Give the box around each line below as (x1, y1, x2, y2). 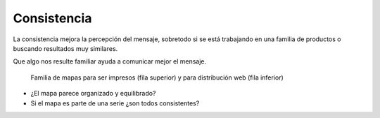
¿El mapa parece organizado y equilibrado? (30, 89, 156, 98)
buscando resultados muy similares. (13, 44, 118, 52)
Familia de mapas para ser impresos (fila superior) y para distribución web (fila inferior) (30, 73, 284, 82)
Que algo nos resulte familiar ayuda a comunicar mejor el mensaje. (13, 57, 207, 66)
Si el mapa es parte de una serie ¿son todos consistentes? (30, 98, 200, 108)
